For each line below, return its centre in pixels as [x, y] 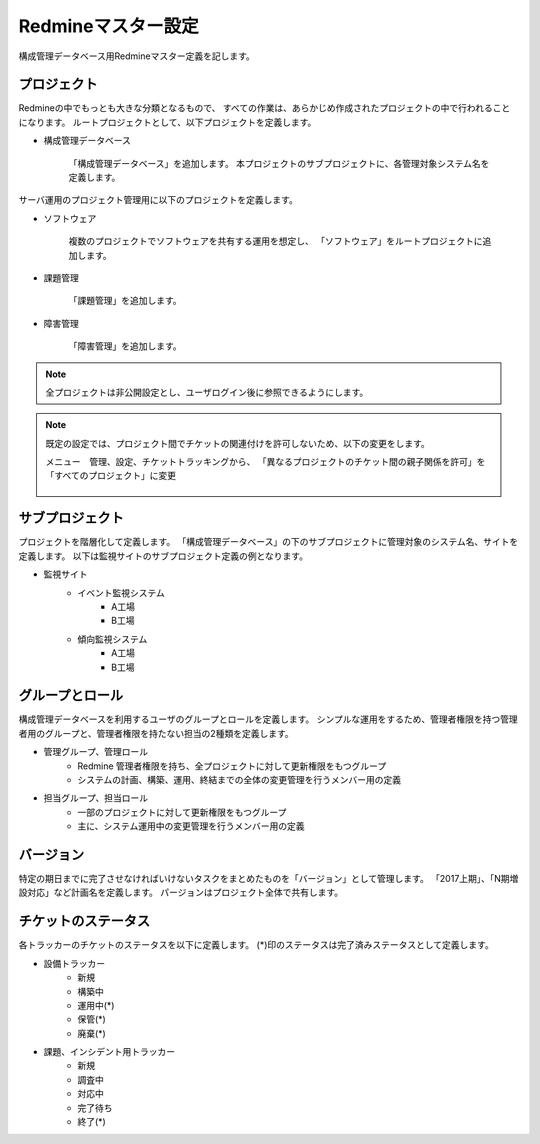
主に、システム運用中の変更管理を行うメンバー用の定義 [191, 826]
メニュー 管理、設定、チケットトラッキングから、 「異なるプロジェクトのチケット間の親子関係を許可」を [265, 462]
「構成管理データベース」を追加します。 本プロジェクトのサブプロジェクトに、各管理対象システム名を [279, 163]
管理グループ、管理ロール [96, 752]
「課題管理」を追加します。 [125, 301]
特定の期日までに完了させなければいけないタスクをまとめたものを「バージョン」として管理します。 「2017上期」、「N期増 [268, 879]
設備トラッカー [74, 963]
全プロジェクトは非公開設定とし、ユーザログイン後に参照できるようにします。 [207, 392]
